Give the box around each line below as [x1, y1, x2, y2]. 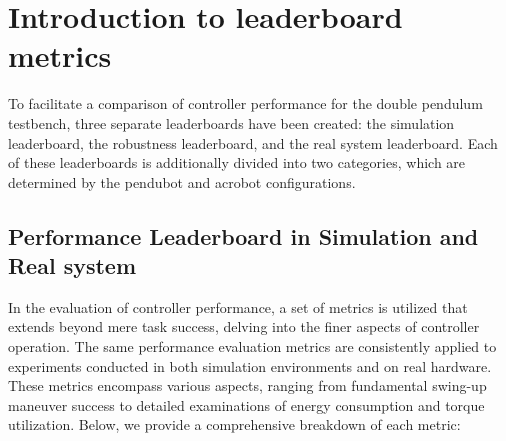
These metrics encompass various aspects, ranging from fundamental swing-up [8, 375, 487, 396]
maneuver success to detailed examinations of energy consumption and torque [8, 394, 485, 415]
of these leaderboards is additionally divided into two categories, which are [8, 152, 466, 173]
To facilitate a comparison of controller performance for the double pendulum [8, 93, 483, 114]
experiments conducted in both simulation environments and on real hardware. [8, 355, 492, 376]
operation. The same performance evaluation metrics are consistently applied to [8, 336, 497, 357]
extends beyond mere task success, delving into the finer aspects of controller [8, 316, 480, 337]
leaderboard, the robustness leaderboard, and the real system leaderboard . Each [8, 132, 498, 153]
